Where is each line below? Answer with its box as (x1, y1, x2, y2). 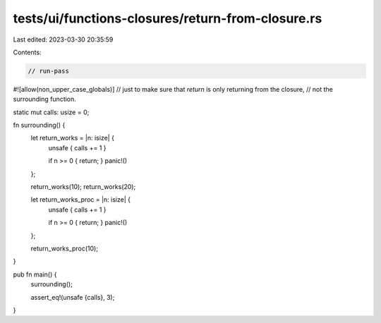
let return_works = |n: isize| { (30, 134, 114, 142)
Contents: (13, 48, 42, 56)
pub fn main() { (13, 270, 57, 279)
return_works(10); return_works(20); (30, 183, 136, 191)
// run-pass (28, 67, 70, 75)
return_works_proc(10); (30, 244, 99, 252)
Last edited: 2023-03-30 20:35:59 (13, 35, 114, 44)
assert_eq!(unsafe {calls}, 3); (30, 293, 115, 301)
